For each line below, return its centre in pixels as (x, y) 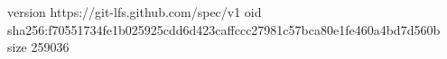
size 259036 (38, 47)
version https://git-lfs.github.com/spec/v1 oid (135, 12)
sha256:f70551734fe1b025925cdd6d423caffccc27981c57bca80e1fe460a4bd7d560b (224, 29)
